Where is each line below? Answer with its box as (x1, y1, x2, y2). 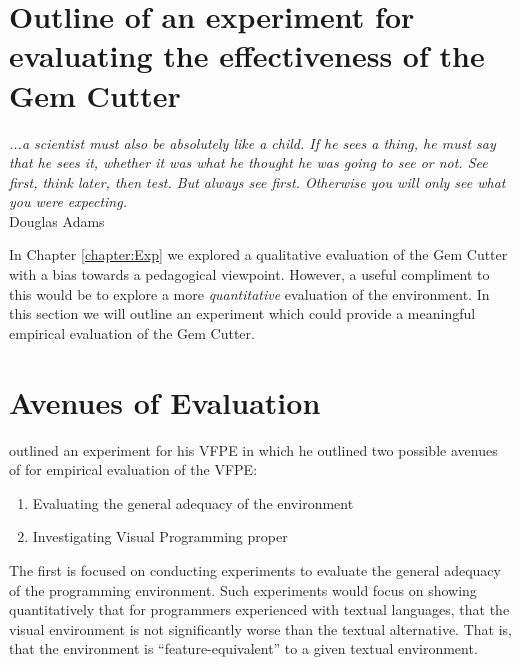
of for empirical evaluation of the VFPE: (9, 459, 258, 480)
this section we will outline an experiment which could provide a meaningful (9, 303, 476, 324)
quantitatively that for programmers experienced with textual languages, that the (9, 599, 510, 620)
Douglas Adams (9, 210, 105, 231)
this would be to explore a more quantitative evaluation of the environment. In (9, 283, 490, 304)
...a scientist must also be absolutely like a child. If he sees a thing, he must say (9, 132, 496, 153)
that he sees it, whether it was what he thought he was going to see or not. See (9, 152, 488, 173)
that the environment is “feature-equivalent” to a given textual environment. (9, 638, 478, 659)
